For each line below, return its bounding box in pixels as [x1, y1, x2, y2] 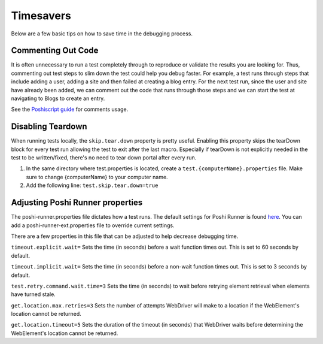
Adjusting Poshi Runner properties [11, 198, 143, 208]
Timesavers [11, 9, 72, 22]
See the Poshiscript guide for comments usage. [11, 105, 129, 113]
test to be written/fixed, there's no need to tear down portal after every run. [11, 154, 197, 161]
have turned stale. [11, 291, 56, 298]
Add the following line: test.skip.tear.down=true [26, 182, 159, 189]
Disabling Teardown [11, 122, 87, 132]
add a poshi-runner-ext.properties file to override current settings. [11, 222, 175, 229]
